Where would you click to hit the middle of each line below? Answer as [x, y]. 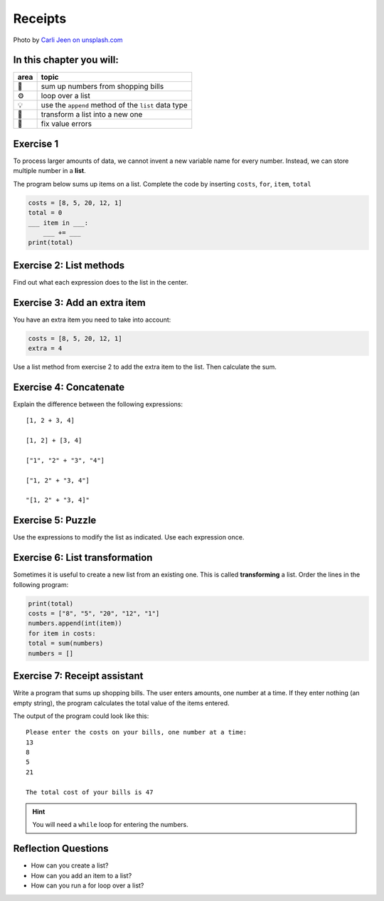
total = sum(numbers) [66, 643]
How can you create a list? [70, 865]
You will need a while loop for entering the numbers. [110, 825]
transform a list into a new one [92, 115]
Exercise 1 [36, 143]
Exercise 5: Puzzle [55, 521]
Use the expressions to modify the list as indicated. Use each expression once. [129, 537]
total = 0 [45, 213]
